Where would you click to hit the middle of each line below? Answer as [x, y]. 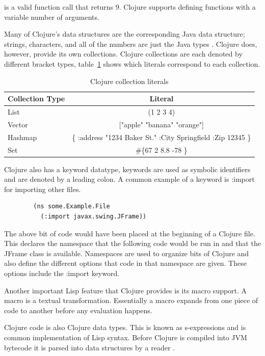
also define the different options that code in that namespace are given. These [125, 263]
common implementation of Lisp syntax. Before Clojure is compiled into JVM [126, 337]
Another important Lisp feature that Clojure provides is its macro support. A [126, 290]
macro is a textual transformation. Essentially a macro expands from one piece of [131, 300]
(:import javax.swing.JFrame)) [94, 216]
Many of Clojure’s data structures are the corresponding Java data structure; [125, 34]
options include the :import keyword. [62, 273]
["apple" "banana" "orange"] [161, 124]
